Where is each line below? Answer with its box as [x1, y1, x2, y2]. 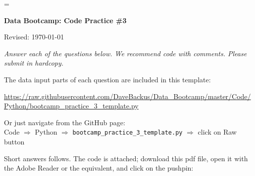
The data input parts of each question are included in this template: [4, 74, 211, 84]
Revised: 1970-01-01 [4, 32, 64, 42]
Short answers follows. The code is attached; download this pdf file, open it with [4, 153, 248, 163]
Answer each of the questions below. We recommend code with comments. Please [4, 48, 247, 58]
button [4, 137, 25, 146]
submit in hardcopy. [4, 58, 64, 68]
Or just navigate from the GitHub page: [4, 117, 125, 127]
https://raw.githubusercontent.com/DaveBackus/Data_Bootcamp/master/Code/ [4, 91, 251, 101]
